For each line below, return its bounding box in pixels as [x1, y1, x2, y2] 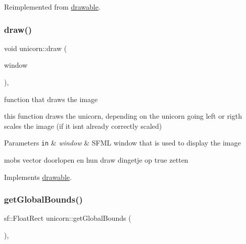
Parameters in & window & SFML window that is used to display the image [4, 137, 241, 148]
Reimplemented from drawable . [4, 2, 101, 12]
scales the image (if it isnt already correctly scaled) [4, 120, 162, 131]
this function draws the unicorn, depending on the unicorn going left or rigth [4, 111, 242, 121]
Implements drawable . [4, 171, 72, 182]
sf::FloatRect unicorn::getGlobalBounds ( [4, 213, 131, 223]
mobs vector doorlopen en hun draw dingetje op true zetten [4, 155, 188, 165]
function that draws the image [4, 93, 98, 104]
